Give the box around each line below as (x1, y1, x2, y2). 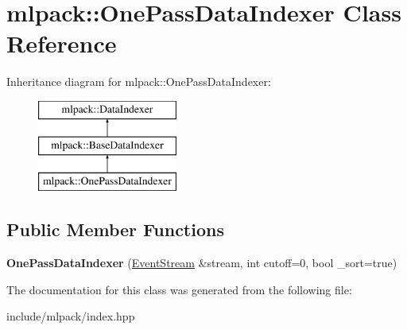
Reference (6, 27, 117, 60)
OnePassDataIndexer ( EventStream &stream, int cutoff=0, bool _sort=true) (6, 254, 397, 271)
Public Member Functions (6, 217, 224, 242)
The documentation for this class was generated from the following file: (6, 281, 352, 297)
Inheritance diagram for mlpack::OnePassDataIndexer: (6, 73, 271, 90)
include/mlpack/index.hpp (6, 308, 135, 324)
